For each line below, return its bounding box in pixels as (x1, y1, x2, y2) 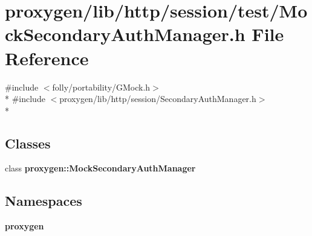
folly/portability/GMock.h (52, 80, 151, 93)
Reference (5, 45, 89, 70)
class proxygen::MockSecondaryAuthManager (5, 162, 196, 174)
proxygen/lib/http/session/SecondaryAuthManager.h (59, 92, 256, 105)
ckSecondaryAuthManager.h (5, 22, 245, 46)
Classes (5, 133, 51, 152)
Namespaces (5, 191, 82, 210)
